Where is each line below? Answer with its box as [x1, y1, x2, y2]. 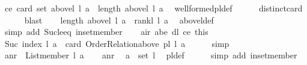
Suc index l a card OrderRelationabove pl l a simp [4, 37, 229, 49]
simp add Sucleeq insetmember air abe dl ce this [4, 25, 208, 38]
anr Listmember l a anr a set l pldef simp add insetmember [4, 49, 297, 61]
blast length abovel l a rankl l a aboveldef [24, 13, 214, 26]
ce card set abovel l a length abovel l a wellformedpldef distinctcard [4, 2, 303, 14]
